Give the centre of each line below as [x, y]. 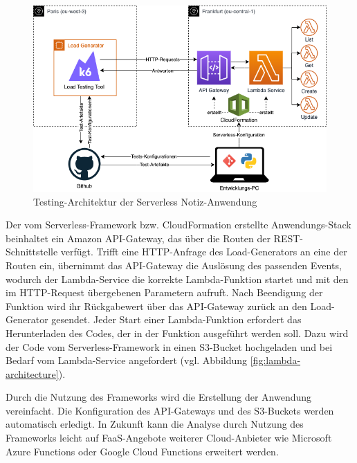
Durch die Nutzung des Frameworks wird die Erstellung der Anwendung [159, 397]
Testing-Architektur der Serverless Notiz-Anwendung [145, 201]
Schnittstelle [32, 252]
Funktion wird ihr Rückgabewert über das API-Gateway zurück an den [156, 306]
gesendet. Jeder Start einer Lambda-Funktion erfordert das [176, 319]
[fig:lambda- [275, 360]
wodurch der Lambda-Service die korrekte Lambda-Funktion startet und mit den [177, 279]
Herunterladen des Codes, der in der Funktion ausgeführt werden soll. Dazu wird [177, 333]
